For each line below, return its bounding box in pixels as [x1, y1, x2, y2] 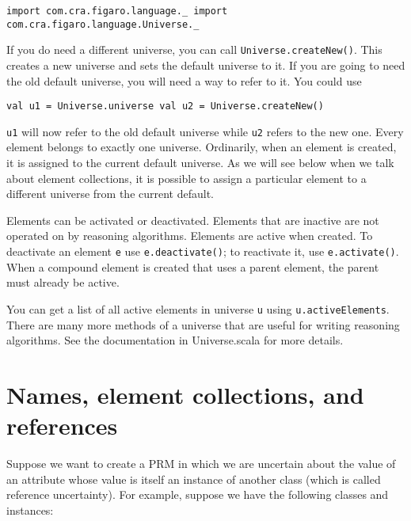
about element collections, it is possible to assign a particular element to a [6, 169, 367, 186]
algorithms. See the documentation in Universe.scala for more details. [6, 332, 344, 348]
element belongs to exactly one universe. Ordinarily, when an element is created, [6, 139, 397, 155]
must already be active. [6, 274, 120, 291]
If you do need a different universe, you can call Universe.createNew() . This [6, 41, 382, 58]
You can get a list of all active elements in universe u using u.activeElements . [6, 300, 390, 317]
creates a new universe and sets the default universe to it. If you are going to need [6, 56, 405, 73]
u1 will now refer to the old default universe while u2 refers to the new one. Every [6, 123, 404, 139]
